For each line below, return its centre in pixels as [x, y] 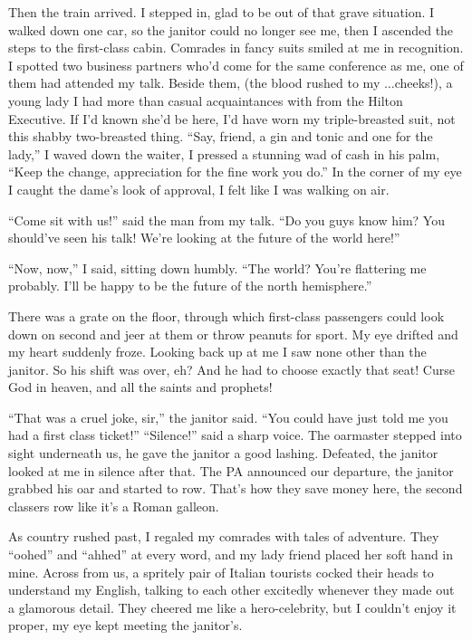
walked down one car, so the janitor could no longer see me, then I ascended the [231, 29]
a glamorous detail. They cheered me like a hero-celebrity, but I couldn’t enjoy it [232, 607]
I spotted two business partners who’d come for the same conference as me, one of [236, 65]
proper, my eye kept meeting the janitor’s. [125, 625]
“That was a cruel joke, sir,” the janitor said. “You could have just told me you [228, 417]
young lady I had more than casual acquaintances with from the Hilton [206, 100]
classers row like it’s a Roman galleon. [114, 506]
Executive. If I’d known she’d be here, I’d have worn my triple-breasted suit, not [232, 118]
